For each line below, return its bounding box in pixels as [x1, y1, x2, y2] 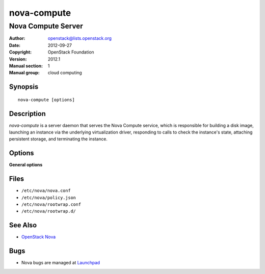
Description [9, 110, 46, 118]
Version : [9, 56, 27, 62]
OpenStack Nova [21, 234, 56, 240]
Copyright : [9, 49, 32, 55]
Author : [9, 35, 26, 41]
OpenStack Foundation [48, 49, 94, 55]
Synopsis [9, 82, 39, 91]
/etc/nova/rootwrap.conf [21, 202, 81, 207]
